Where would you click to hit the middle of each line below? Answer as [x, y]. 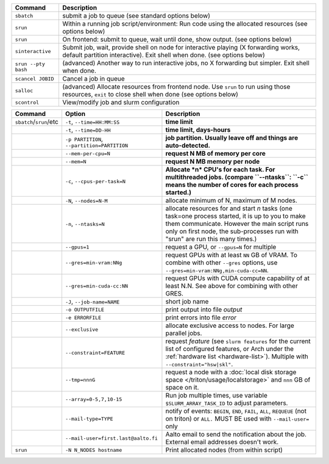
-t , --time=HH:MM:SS [92, 122]
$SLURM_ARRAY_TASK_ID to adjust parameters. [227, 403]
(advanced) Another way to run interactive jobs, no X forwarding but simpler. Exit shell [186, 63]
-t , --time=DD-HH [88, 130]
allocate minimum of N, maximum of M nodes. [232, 200]
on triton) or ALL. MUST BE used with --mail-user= [237, 419]
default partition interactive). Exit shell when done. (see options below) [163, 55]
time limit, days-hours [198, 130]
